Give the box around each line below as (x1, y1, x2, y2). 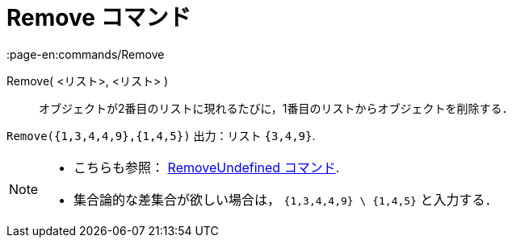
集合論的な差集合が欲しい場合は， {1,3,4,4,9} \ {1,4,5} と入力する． (73, 191, 498, 208)
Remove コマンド (6, 4, 191, 31)
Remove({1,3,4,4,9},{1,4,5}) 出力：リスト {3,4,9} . (6, 128, 316, 143)
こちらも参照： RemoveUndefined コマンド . (73, 159, 340, 176)
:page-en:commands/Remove (6, 47, 165, 61)
